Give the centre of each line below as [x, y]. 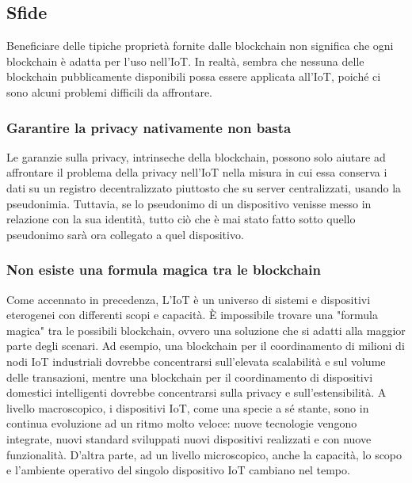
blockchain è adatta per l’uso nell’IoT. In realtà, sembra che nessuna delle [185, 61]
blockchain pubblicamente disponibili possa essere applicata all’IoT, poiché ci [194, 76]
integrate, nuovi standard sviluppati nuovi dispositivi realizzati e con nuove [189, 438]
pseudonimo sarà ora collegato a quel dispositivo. [125, 234]
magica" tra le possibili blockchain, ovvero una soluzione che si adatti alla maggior [206, 330]
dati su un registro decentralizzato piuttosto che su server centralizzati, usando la [204, 187]
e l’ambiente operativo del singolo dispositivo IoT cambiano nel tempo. [178, 470]
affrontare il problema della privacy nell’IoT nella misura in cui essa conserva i [197, 172]
